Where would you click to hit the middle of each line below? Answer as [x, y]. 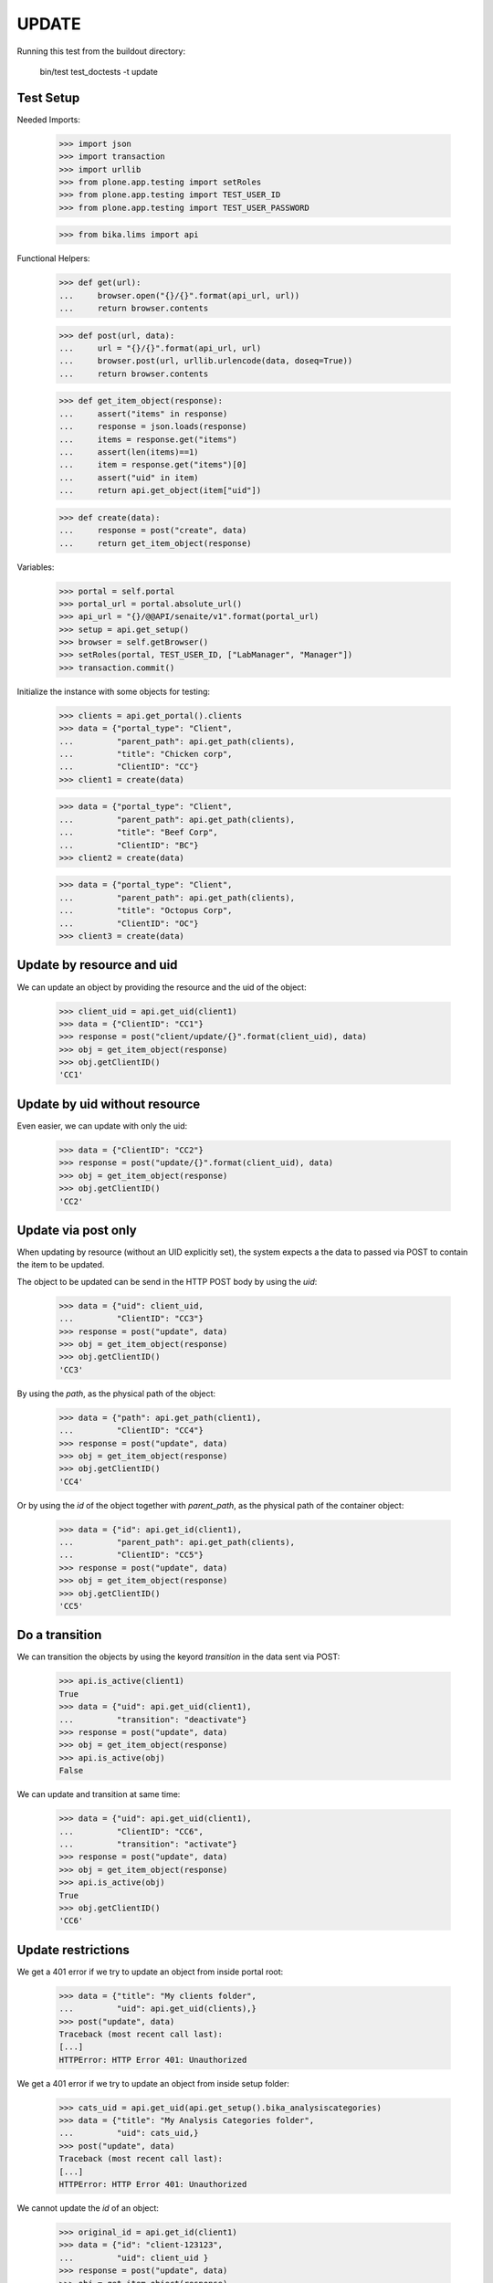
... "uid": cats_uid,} [129, 2133]
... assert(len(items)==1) [129, 452]
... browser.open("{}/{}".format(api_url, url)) [179, 295]
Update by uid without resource [109, 1104]
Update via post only [77, 1230]
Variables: [36, 567]
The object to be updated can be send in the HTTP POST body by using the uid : [167, 1281]
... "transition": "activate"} [148, 1844]
